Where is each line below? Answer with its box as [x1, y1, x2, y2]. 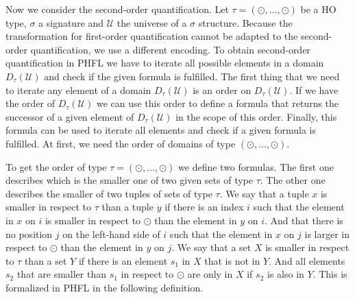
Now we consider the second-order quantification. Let [5, 2, 229, 16]
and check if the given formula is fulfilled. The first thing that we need [44, 69, 340, 83]
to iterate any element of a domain [5, 82, 151, 97]
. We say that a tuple [219, 186, 309, 200]
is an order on [193, 82, 252, 97]
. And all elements [269, 253, 345, 267]
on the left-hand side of [62, 226, 160, 241]
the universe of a [117, 15, 187, 29]
